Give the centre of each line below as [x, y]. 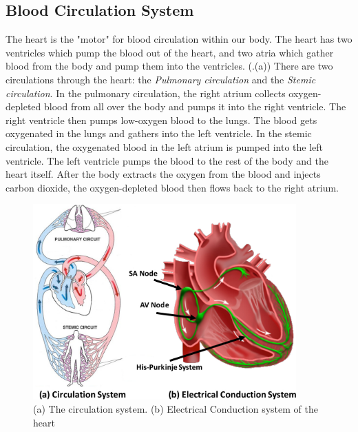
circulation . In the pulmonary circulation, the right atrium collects [146, 93]
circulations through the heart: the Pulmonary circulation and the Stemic [161, 79]
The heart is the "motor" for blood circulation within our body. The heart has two [179, 39]
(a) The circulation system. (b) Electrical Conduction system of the [176, 409]
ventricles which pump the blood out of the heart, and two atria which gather [170, 52]
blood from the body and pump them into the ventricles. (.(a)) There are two [169, 66]
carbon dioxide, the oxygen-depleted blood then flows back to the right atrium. [172, 187]
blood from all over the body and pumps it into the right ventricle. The [195, 106]
